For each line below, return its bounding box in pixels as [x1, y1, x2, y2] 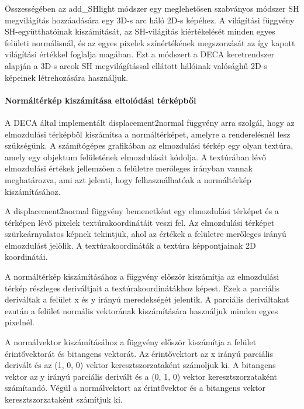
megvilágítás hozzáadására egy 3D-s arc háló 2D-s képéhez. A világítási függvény [5, 13, 295, 26]
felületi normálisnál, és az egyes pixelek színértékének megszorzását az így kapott [5, 36, 295, 49]
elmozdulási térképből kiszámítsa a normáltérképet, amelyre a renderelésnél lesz [5, 128, 291, 140]
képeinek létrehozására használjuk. [5, 71, 129, 83]
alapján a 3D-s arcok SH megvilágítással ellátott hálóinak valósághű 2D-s [5, 59, 267, 71]
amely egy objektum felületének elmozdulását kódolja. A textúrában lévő [5, 150, 266, 163]
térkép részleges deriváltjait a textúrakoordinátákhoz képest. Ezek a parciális [5, 281, 280, 294]
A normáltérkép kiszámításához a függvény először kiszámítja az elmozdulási [5, 270, 279, 283]
